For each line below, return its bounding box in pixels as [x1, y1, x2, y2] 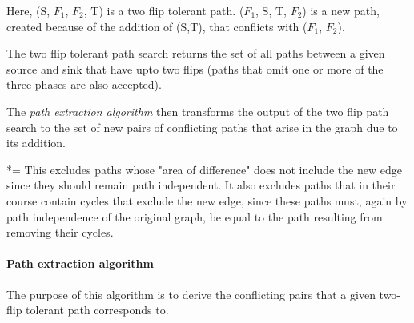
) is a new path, [302, 2, 380, 18]
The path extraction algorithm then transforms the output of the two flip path [6, 102, 389, 119]
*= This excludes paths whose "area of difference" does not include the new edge [6, 161, 402, 177]
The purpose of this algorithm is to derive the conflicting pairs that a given [6, 285, 376, 302]
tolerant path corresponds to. [26, 301, 169, 318]
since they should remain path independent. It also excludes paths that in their [6, 177, 396, 193]
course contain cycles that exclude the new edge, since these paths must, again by [6, 192, 408, 209]
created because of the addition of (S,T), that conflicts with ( [6, 18, 307, 34]
